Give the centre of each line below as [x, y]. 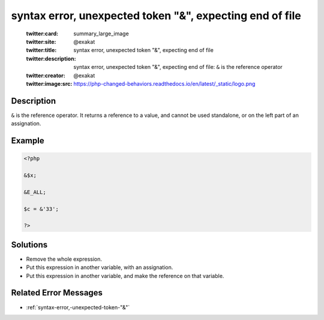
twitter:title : [41, 50]
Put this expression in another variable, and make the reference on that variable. [125, 276]
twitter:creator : [46, 76]
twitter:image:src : [49, 83]
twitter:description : [51, 58]
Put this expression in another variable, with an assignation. [100, 267]
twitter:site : [41, 41]
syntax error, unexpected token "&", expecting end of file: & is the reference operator [178, 67]
